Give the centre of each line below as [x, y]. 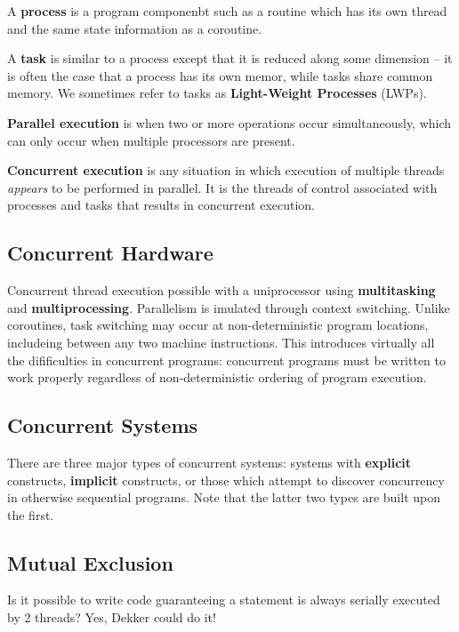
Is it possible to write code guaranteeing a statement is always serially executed [224, 600]
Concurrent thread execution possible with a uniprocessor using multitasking [221, 290]
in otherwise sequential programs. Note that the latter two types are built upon [224, 497]
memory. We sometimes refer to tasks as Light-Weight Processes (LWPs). [217, 93]
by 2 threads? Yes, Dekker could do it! [112, 617]
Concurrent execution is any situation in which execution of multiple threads [226, 170]
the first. [31, 514]
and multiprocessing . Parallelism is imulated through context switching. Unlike [229, 307]
